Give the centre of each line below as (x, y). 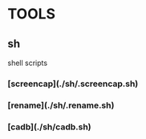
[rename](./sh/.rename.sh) (61, 105)
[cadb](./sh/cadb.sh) (49, 127)
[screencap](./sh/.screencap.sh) (73, 84)
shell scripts (28, 63)
